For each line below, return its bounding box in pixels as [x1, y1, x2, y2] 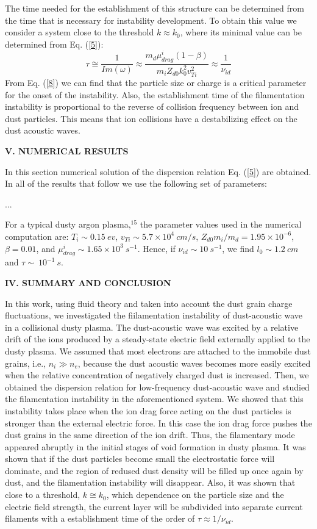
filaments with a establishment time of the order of [5, 512, 195, 525]
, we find [222, 242, 254, 254]
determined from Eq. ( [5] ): [5, 37, 104, 50]
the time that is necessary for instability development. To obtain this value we [5, 13, 297, 26]
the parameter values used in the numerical [140, 218, 302, 231]
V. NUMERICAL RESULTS [5, 145, 129, 157]
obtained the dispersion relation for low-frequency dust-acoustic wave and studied [5, 380, 310, 393]
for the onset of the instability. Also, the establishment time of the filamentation [5, 88, 305, 101]
